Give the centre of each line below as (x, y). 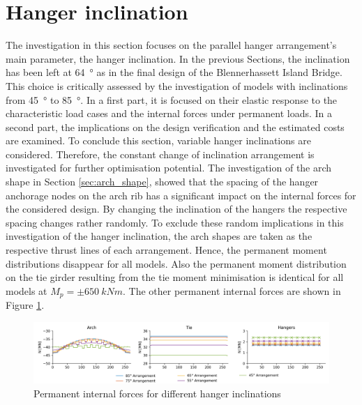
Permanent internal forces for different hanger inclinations (157, 393)
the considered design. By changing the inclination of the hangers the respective (176, 209)
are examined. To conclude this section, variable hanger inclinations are (158, 140)
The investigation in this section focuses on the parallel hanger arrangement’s (171, 45)
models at (27, 290)
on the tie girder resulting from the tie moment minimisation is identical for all (175, 277)
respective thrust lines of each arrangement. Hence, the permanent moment (166, 250)
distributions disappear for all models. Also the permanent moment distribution (176, 263)
